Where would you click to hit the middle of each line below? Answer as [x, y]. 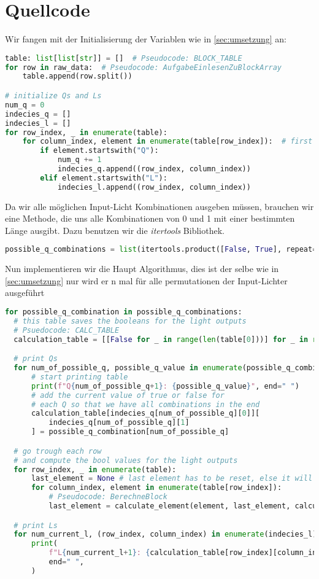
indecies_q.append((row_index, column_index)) [154, 169]
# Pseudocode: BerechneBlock [108, 497]
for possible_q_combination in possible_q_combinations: [124, 312]
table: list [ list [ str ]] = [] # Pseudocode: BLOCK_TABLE [124, 58]
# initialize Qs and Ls [53, 96]
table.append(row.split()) [77, 76]
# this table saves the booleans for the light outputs [130, 321]
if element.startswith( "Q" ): [99, 151]
